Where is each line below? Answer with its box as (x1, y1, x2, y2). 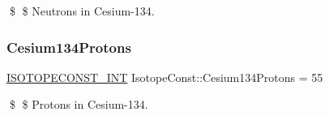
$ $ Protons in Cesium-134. (9, 96, 148, 113)
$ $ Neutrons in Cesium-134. (9, 2, 155, 19)
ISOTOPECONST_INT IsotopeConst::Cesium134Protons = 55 (6, 68, 323, 85)
